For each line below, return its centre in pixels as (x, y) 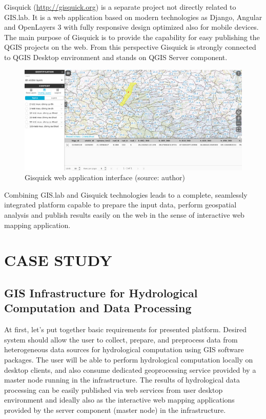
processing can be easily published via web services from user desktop (114, 389)
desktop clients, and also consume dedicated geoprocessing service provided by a (130, 369)
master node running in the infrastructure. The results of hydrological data (122, 380)
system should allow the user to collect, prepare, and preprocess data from (121, 339)
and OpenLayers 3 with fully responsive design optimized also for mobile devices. (131, 27)
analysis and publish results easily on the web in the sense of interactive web (124, 214)
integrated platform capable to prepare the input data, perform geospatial (120, 205)
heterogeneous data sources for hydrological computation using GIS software (124, 349)
